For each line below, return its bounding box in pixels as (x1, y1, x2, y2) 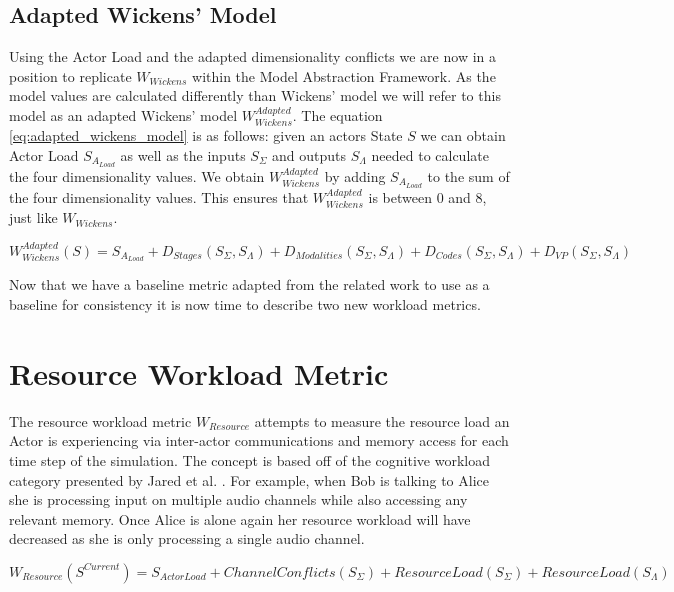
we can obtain (420, 125, 506, 146)
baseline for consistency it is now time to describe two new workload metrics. (9, 294, 481, 314)
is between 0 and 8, (368, 186, 487, 207)
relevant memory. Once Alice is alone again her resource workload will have (9, 508, 471, 529)
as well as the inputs (120, 145, 246, 165)
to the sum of (427, 165, 510, 186)
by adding (324, 165, 386, 186)
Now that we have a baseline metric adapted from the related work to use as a (9, 274, 490, 295)
